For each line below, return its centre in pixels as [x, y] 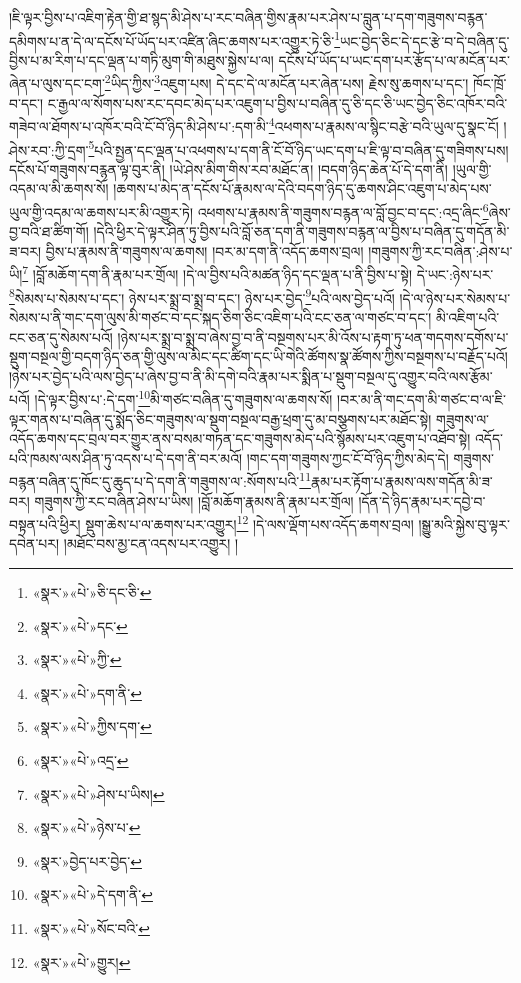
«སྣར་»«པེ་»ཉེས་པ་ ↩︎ [86, 827]
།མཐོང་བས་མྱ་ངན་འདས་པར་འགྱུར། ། [151, 543]
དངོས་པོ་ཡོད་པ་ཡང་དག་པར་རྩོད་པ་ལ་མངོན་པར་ [394, 59]
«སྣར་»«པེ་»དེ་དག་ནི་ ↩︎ [92, 894]
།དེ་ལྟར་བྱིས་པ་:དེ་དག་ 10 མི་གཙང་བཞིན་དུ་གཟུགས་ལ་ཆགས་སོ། [183, 397]
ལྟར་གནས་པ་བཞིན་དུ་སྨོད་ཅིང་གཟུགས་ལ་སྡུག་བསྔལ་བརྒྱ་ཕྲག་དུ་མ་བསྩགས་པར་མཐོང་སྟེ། [220, 418]
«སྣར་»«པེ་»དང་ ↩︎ [80, 625]
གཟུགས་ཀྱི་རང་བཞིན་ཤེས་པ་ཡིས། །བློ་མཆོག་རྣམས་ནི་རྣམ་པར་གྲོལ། [194, 500]
